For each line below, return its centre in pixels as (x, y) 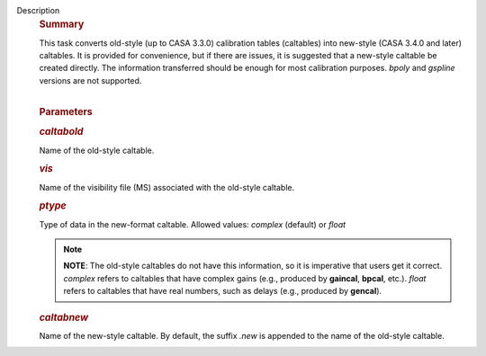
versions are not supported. (90, 80)
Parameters (66, 112)
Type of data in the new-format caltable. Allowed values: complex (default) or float (193, 224)
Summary (62, 24)
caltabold (61, 132)
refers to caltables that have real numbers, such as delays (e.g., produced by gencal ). (223, 291)
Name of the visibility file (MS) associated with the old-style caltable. (167, 187)
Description (38, 10)
